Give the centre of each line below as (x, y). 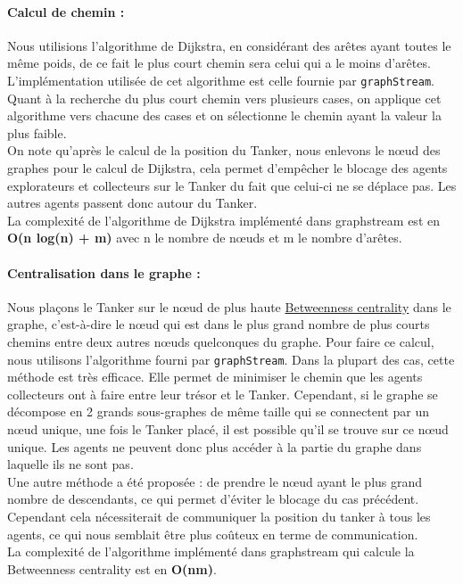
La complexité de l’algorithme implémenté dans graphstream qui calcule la (211, 551)
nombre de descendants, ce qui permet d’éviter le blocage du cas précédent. (213, 499)
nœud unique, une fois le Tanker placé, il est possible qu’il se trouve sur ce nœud (228, 429)
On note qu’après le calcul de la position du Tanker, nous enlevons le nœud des (224, 150)
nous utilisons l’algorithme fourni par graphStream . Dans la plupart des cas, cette (231, 359)
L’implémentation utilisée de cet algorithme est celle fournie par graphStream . (221, 80)
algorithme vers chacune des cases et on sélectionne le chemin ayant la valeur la (224, 115)
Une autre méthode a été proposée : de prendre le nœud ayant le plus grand (215, 481)
